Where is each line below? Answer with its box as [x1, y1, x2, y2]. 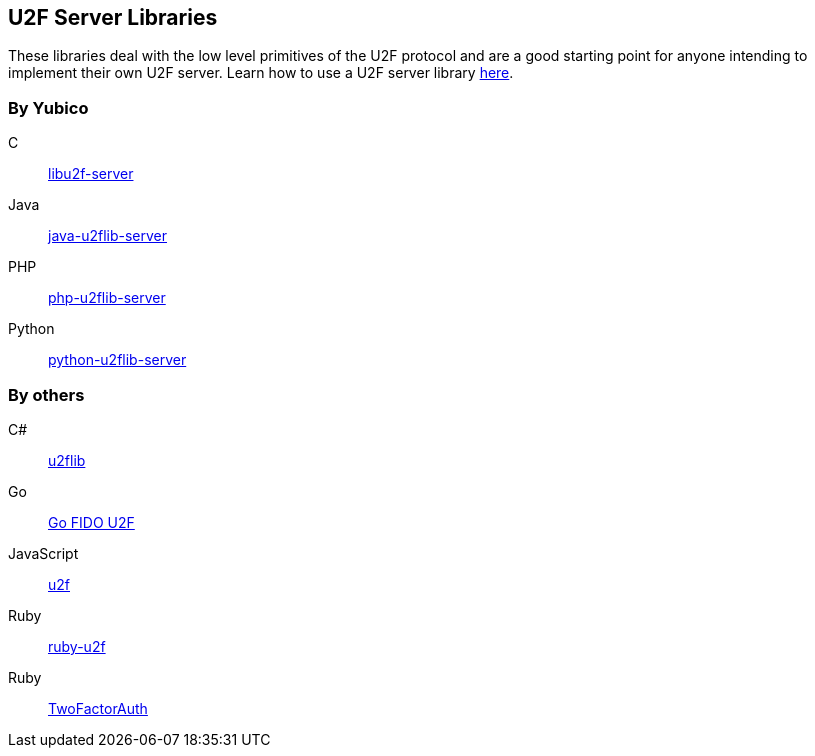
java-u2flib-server [48, 227, 168, 245]
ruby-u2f [48, 637, 106, 655]
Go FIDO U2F [48, 513, 135, 531]
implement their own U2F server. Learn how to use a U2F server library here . [8, 64, 514, 82]
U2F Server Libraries [8, 5, 218, 30]
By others [8, 384, 85, 405]
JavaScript [8, 544, 79, 562]
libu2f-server [48, 165, 134, 183]
